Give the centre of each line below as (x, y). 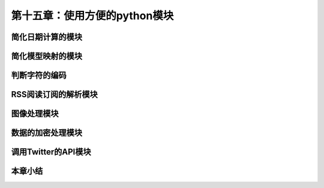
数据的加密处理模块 (46, 133)
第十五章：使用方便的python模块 (92, 16)
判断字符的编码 (39, 75)
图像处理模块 (35, 114)
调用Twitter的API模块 (51, 152)
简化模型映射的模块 (46, 56)
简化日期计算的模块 (46, 37)
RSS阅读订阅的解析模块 (55, 95)
